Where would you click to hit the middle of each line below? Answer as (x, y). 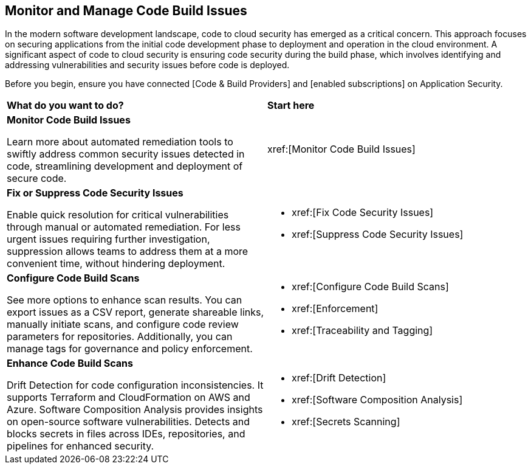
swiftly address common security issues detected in (126, 154)
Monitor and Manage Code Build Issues (126, 11)
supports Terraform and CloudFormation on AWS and (128, 398)
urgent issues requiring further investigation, (108, 239)
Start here (291, 106)
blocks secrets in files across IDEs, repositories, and (126, 434)
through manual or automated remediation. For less (124, 227)
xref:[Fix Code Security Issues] (363, 213)
